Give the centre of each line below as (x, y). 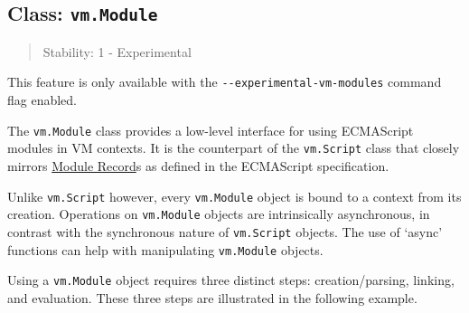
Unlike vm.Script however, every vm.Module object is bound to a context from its (234, 196)
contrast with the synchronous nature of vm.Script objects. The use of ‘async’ (225, 231)
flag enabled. (42, 100)
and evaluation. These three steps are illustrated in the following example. (212, 297)
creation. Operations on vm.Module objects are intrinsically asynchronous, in (219, 214)
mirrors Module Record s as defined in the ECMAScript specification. (198, 165)
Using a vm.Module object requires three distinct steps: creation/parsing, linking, (231, 280)
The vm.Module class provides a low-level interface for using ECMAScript (211, 130)
